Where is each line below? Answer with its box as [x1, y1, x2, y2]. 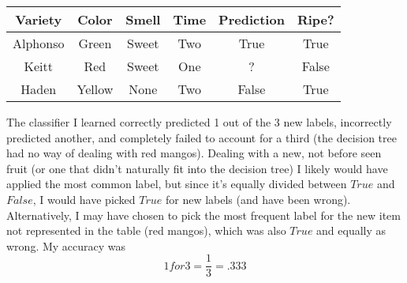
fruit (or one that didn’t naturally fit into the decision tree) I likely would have [6, 160, 388, 176]
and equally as [316, 222, 386, 239]
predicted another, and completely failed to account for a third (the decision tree [6, 129, 397, 145]
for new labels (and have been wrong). [165, 191, 351, 207]
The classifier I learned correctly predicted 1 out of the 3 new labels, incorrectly [6, 114, 392, 130]
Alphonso [13, 34, 65, 52]
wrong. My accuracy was [6, 237, 126, 254]
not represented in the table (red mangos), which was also [6, 222, 286, 239]
